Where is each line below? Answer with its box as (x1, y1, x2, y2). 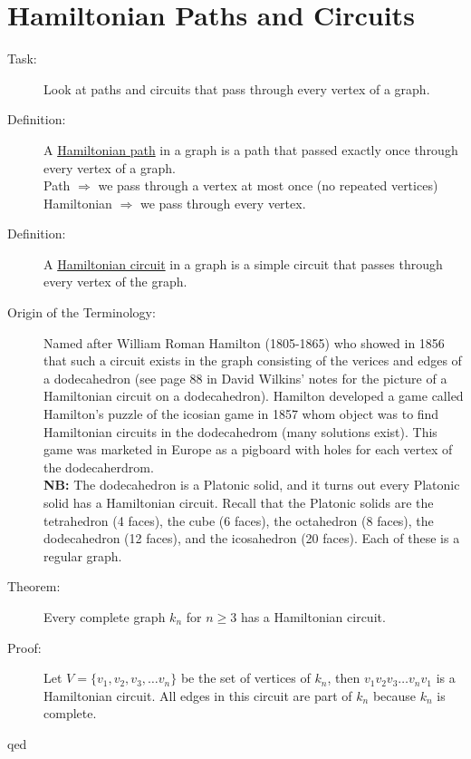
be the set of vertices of (180, 668, 311, 687)
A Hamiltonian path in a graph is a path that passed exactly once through (43, 140, 458, 159)
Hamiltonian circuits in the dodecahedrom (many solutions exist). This (43, 422, 437, 441)
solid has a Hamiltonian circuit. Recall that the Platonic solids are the (43, 493, 434, 511)
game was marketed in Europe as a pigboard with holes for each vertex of (43, 440, 453, 459)
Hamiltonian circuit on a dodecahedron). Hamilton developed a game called (43, 386, 464, 405)
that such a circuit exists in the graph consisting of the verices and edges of (43, 351, 462, 370)
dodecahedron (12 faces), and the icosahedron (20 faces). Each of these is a (43, 529, 460, 548)
